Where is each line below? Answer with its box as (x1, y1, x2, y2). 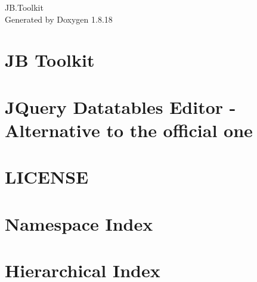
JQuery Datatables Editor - (5, 94, 236, 119)
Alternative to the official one (5, 117, 253, 142)
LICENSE (5, 165, 89, 189)
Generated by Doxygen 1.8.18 (5, 13, 113, 25)
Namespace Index (5, 211, 153, 235)
